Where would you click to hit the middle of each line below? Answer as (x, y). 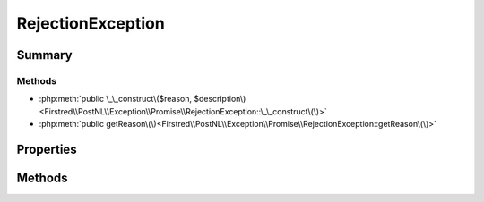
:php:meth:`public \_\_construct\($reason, (116, 99)
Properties (47, 149)
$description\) (220, 99)
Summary (44, 55)
